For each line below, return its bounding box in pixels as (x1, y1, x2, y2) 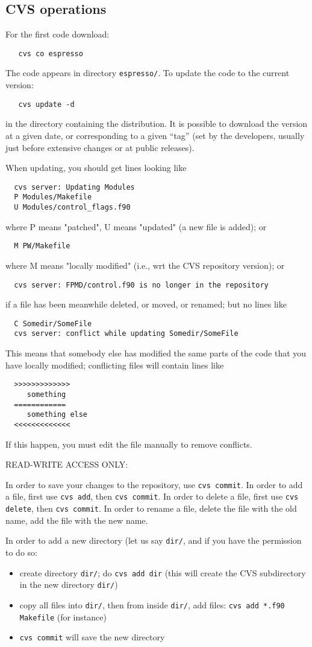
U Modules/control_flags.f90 (14, 203, 131, 212)
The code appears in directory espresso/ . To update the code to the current (5, 66, 290, 79)
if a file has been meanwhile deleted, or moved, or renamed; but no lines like (5, 298, 287, 311)
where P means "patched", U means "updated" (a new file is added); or (5, 220, 267, 233)
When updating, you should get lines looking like (5, 161, 187, 174)
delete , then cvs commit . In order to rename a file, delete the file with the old (5, 502, 297, 515)
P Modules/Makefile (14, 193, 92, 202)
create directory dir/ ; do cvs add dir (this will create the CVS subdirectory (19, 566, 306, 579)
